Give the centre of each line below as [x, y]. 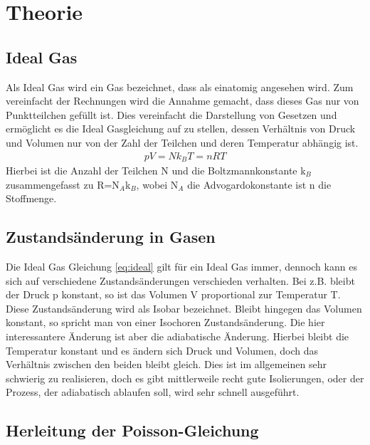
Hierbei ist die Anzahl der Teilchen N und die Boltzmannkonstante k [156, 171]
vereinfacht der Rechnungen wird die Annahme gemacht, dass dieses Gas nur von [183, 101]
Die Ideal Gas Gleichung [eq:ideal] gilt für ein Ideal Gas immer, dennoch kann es [181, 267]
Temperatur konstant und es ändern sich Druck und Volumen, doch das [162, 350]
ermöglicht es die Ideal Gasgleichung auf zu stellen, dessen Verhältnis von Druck [181, 129]
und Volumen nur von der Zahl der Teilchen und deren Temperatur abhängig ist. [182, 142]
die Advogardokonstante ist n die [259, 184]
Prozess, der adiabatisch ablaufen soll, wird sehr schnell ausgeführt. [153, 392]
